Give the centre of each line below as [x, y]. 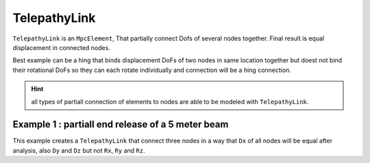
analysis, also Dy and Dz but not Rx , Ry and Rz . [79, 150]
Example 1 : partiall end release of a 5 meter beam [121, 124]
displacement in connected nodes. [62, 47]
